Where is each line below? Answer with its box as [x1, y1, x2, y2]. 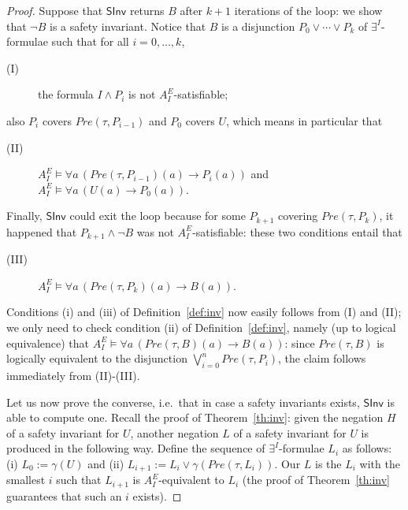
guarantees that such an [6, 487, 122, 504]
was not [136, 223, 174, 240]
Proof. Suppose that [6, 2, 103, 18]
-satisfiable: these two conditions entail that [192, 223, 402, 240]
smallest [6, 471, 46, 488]
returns [129, 2, 165, 18]
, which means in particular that [225, 112, 383, 128]
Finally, [6, 207, 43, 224]
